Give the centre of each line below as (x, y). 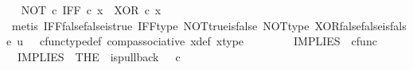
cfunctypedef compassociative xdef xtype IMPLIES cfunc (208, 41)
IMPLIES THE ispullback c (99, 56)
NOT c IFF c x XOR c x (91, 10)
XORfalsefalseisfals (360, 25)
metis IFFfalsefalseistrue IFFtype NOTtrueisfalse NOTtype (160, 25)
